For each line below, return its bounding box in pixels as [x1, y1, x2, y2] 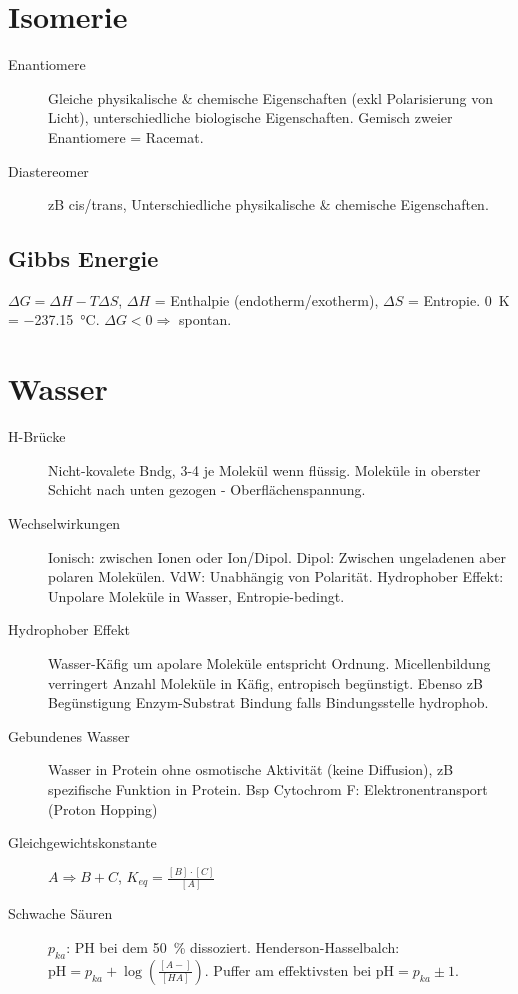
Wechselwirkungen [8, 512, 121, 533]
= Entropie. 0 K [407, 289, 510, 310]
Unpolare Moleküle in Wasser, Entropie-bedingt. [48, 585, 345, 606]
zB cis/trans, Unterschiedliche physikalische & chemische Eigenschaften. [48, 194, 489, 215]
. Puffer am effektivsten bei [204, 959, 372, 980]
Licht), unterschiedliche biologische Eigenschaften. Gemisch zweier [48, 107, 453, 128]
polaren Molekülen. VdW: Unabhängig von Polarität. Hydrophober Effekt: [48, 566, 504, 587]
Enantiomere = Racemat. [48, 126, 204, 147]
